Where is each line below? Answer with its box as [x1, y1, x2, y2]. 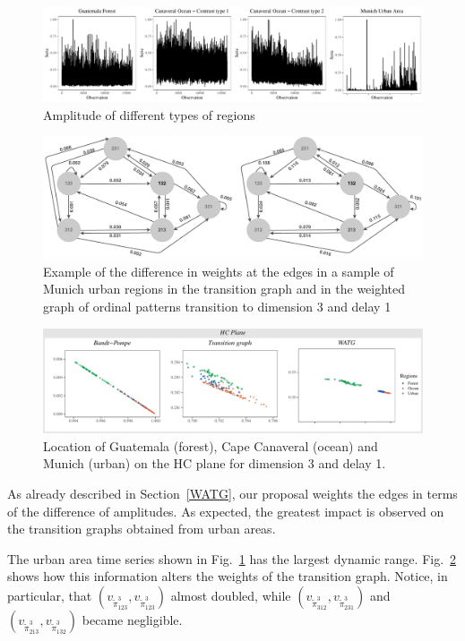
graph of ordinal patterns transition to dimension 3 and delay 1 [43, 297, 392, 316]
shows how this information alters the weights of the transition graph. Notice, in [7, 567, 448, 585]
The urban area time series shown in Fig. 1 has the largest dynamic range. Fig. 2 [7, 549, 457, 568]
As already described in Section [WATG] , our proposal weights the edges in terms [7, 483, 458, 502]
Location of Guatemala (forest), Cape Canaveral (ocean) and [43, 436, 378, 455]
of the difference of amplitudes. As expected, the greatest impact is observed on [7, 501, 444, 520]
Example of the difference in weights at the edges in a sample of [43, 261, 394, 280]
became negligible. [82, 610, 183, 628]
